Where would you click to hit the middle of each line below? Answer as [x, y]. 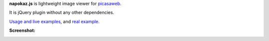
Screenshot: [22, 31]
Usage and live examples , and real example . [54, 21]
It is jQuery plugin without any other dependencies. [62, 13]
